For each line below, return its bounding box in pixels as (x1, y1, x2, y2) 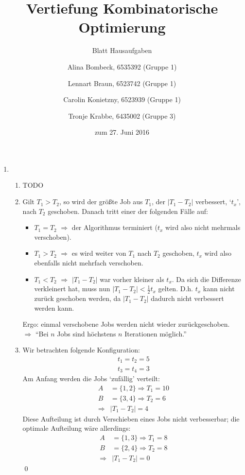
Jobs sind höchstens (57, 328, 116, 338)
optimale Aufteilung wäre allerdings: (22, 423, 131, 433)
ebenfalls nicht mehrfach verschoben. (34, 258, 143, 268)
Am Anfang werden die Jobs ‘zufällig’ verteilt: (22, 373, 160, 383)
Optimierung (78, 17, 166, 37)
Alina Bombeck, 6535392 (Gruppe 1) (67, 61, 177, 71)
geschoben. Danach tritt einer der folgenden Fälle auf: (48, 206, 208, 216)
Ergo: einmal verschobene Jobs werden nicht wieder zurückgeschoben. (22, 319, 230, 329)
